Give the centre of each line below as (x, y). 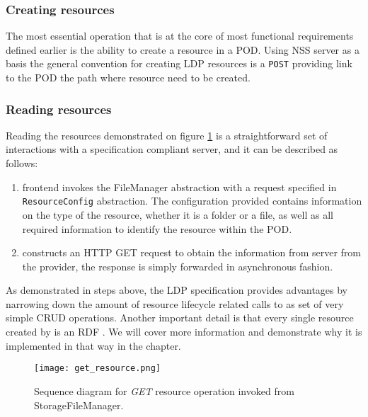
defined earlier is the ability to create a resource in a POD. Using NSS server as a (183, 49)
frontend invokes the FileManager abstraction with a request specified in (179, 187)
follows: (22, 163)
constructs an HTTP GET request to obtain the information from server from (192, 252)
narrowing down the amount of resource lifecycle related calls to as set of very (175, 303)
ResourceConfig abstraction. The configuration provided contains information (192, 201)
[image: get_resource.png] (97, 369)
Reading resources (59, 109)
